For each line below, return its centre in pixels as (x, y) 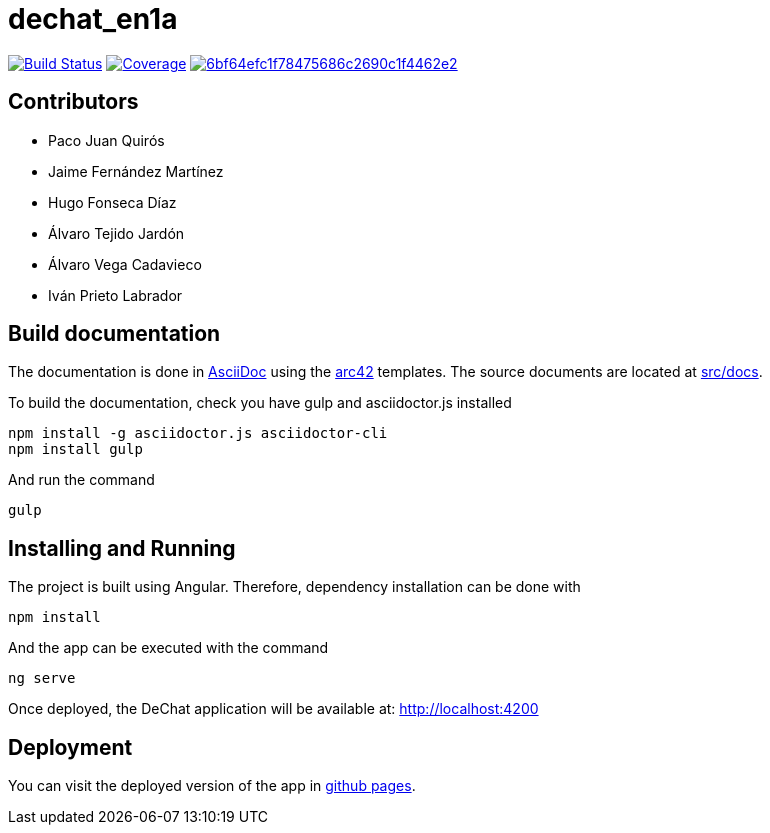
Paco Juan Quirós (106, 140)
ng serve (42, 678)
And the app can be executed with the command (168, 648)
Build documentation (114, 334)
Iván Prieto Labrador (115, 295)
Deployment (70, 747)
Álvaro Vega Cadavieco (125, 264)
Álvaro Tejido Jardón (116, 233)
